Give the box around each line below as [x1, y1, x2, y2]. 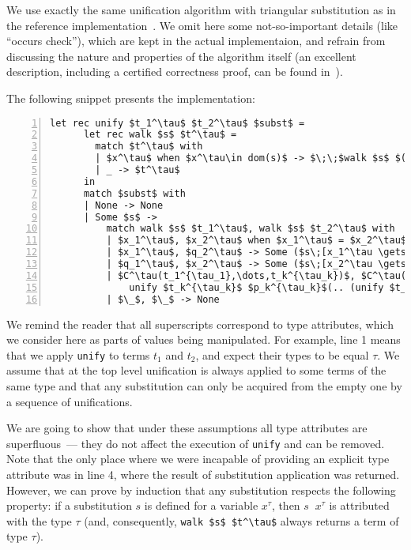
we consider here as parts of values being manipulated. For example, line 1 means [6, 331, 401, 348]
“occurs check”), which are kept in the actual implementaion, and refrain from [6, 32, 386, 49]
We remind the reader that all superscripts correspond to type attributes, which [6, 315, 394, 332]
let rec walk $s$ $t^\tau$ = [83, 129, 237, 141]
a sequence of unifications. [6, 393, 133, 409]
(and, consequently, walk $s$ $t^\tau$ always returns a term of [84, 512, 399, 529]
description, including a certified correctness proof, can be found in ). [6, 63, 343, 80]
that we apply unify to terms [6, 346, 150, 363]
